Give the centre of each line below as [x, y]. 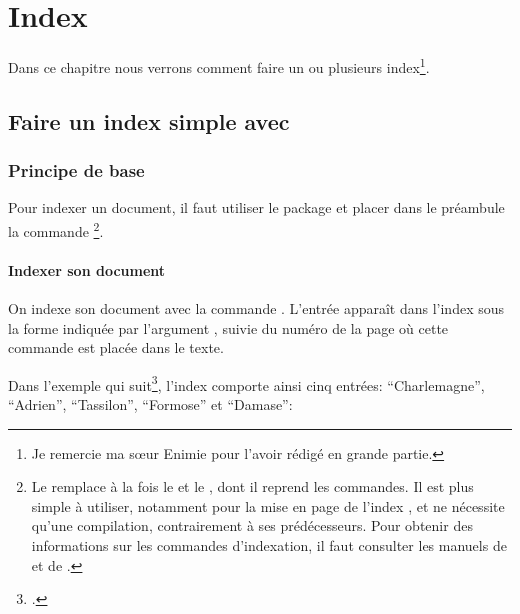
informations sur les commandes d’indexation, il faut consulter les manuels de [269, 545]
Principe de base [76, 170]
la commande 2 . [56, 229]
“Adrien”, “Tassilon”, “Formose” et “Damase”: [150, 404]
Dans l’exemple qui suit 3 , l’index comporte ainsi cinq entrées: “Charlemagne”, [246, 383]
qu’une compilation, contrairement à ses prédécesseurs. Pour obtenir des [252, 525]
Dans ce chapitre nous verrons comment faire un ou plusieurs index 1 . [219, 65]
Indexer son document [87, 269]
